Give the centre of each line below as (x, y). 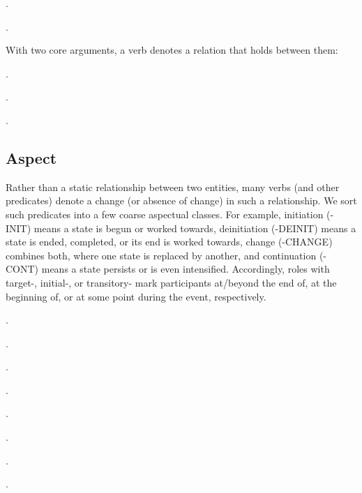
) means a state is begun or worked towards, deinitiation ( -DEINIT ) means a (191, 228)
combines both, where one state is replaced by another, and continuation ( (165, 255)
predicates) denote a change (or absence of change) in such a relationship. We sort (181, 200)
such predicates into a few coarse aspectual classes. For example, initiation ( (168, 214)
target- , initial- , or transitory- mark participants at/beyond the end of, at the (171, 282)
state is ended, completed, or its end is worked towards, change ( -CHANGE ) (169, 242)
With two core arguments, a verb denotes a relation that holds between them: (172, 50)
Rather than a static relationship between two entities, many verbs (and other (173, 187)
